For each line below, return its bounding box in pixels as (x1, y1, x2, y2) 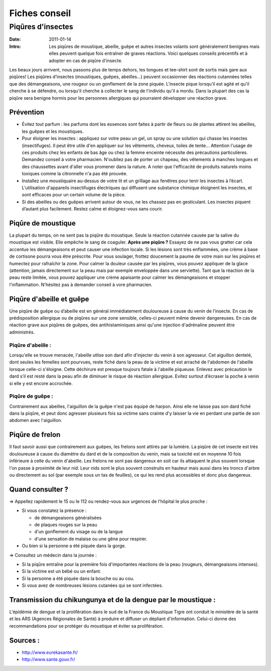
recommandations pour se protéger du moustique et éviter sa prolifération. (9, 623, 164, 629)
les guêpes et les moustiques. (22, 128, 84, 134)
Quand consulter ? (9, 485, 69, 493)
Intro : (9, 43, 21, 49)
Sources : (9, 636, 40, 644)
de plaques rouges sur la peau (34, 521, 97, 528)
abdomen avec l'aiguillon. (9, 417, 62, 423)
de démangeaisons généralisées (34, 514, 102, 520)
